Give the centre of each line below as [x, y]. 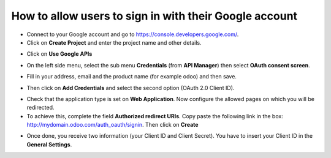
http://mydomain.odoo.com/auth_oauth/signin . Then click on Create [112, 125]
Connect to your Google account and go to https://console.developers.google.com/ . [133, 34]
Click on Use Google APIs [59, 54]
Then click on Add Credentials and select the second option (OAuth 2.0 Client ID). [131, 88]
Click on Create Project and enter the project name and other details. [114, 42]
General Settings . [49, 145]
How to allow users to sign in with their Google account [154, 16]
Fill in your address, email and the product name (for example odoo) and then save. [132, 77]
